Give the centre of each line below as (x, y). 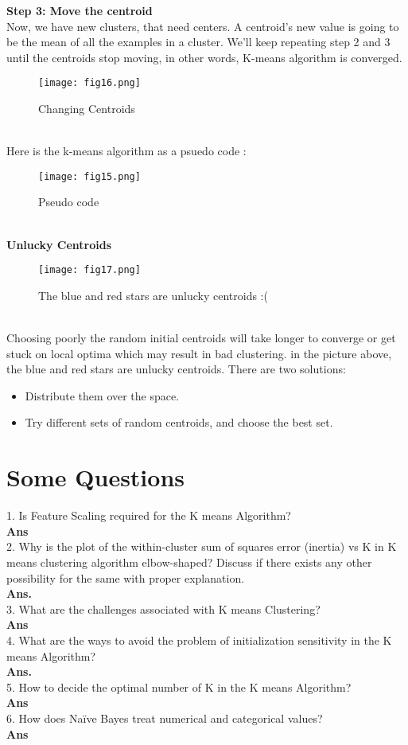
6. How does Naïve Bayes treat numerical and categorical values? (165, 718)
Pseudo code (69, 202)
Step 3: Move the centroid (80, 10)
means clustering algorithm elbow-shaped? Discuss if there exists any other (189, 562)
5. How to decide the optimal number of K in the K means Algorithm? (179, 686)
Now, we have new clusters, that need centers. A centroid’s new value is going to (203, 26)
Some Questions (96, 477)
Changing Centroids (87, 109)
